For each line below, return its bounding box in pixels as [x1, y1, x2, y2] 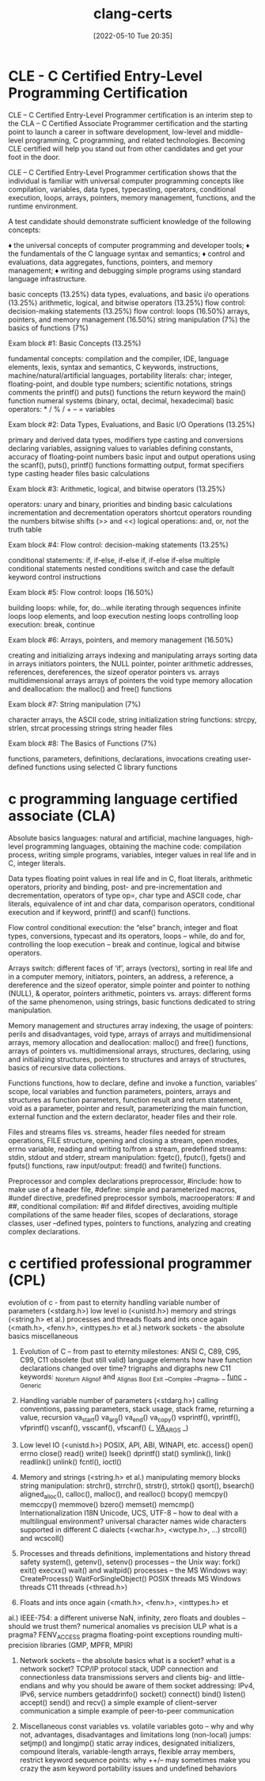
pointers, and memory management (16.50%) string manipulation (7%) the [8, 315, 251, 324]
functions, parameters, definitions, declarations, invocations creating [8, 753, 233, 763]
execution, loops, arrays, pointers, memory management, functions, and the [8, 193, 256, 202]
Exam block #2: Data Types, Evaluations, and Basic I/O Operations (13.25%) [8, 419, 256, 429]
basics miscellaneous [8, 1331, 79, 1341]
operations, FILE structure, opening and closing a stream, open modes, [8, 1135, 240, 1145]
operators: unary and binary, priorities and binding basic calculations [8, 499, 233, 509]
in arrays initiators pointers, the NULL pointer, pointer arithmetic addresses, [8, 658, 254, 668]
